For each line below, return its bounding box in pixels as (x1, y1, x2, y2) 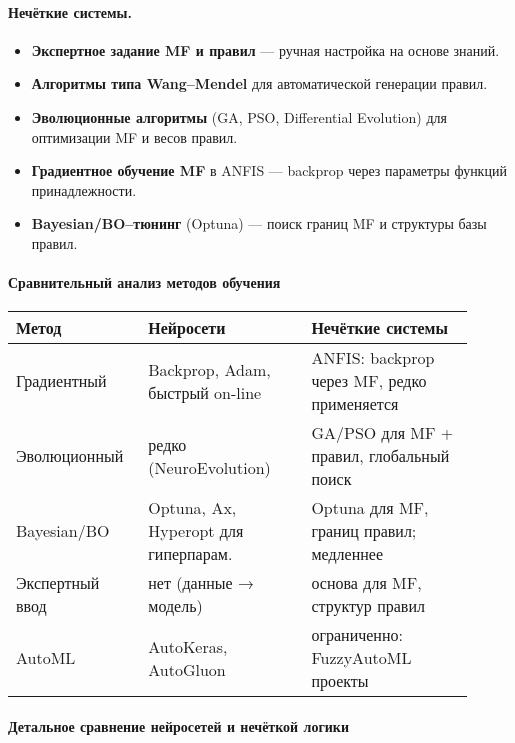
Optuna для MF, (311, 496, 429, 520)
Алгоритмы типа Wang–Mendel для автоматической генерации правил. (31, 73, 488, 94)
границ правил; (311, 519, 417, 543)
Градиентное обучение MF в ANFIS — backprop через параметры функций (31, 160, 507, 181)
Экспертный (16, 571, 100, 595)
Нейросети (148, 316, 226, 340)
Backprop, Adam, (148, 357, 271, 381)
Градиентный (16, 369, 107, 393)
